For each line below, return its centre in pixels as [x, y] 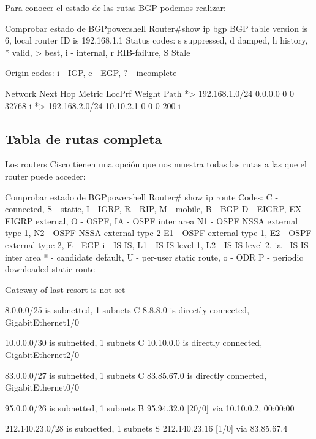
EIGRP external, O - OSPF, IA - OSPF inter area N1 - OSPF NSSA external [152, 220]
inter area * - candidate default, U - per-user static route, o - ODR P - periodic [154, 257]
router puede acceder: [45, 176]
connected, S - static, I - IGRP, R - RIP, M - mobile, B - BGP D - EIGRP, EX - [156, 209]
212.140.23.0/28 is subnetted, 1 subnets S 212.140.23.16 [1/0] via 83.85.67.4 [146, 428]
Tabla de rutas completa [84, 138]
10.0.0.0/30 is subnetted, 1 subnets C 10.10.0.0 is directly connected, [134, 342]
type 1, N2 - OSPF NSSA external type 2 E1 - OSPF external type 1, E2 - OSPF [158, 233]
